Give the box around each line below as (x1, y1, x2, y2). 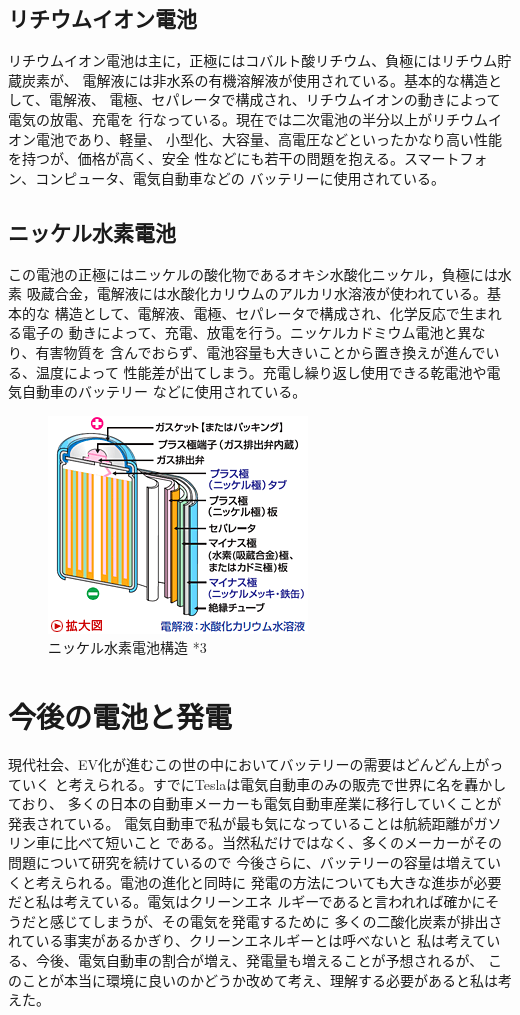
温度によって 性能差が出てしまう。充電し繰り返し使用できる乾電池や (35, 361, 487, 382)
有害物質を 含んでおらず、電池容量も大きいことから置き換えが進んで (35, 341, 486, 362)
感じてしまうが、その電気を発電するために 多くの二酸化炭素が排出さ (49, 910, 503, 931)
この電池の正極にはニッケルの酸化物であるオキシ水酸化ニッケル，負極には (8, 263, 498, 284)
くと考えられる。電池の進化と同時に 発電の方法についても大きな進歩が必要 (8, 871, 502, 892)
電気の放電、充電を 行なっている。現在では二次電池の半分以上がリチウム (8, 108, 488, 129)
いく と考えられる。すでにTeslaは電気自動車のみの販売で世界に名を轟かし (21, 773, 507, 794)
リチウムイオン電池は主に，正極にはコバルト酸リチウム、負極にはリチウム (8, 50, 498, 71)
